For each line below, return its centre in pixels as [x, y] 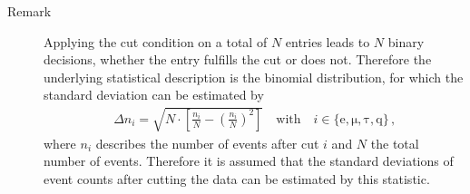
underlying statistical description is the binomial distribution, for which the [254, 77]
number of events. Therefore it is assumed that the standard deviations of [249, 161]
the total [395, 143]
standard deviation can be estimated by [154, 95]
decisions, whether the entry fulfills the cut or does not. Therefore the [238, 59]
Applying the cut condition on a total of [156, 41]
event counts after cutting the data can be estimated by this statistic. [237, 178]
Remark [29, 11]
